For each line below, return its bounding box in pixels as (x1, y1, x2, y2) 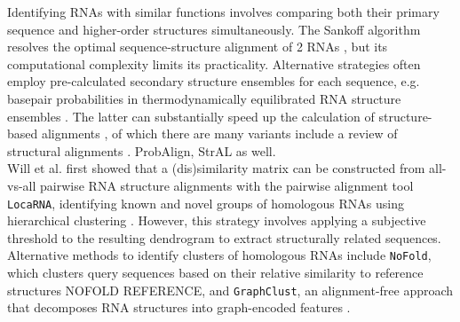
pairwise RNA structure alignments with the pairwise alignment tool (40, 176, 414, 194)
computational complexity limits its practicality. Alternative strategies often (7, 54, 421, 73)
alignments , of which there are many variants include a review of (41, 124, 398, 143)
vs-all (7, 176, 36, 194)
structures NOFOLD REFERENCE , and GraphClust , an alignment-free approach (7, 280, 454, 299)
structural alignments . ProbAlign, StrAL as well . (7, 141, 276, 160)
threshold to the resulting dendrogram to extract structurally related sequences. (7, 228, 441, 247)
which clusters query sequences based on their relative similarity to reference (7, 263, 424, 282)
